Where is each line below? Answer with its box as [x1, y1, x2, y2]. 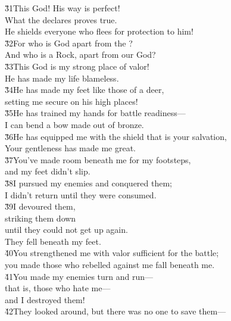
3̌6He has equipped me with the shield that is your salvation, [5, 130, 227, 142]
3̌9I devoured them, [5, 200, 76, 213]
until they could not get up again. [5, 223, 128, 236]
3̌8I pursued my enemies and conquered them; [5, 176, 172, 189]
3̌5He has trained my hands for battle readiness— [5, 107, 186, 119]
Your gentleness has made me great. [5, 142, 136, 154]
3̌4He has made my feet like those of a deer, [5, 83, 164, 96]
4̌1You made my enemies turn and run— [5, 270, 154, 282]
